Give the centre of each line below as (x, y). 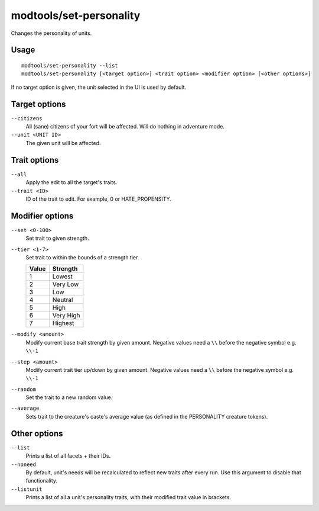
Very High (66, 316)
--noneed (24, 464)
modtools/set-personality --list (70, 65)
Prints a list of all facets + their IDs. (68, 456)
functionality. (42, 481)
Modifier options (42, 216)
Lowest (63, 277)
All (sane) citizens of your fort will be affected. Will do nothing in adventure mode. (125, 127)
